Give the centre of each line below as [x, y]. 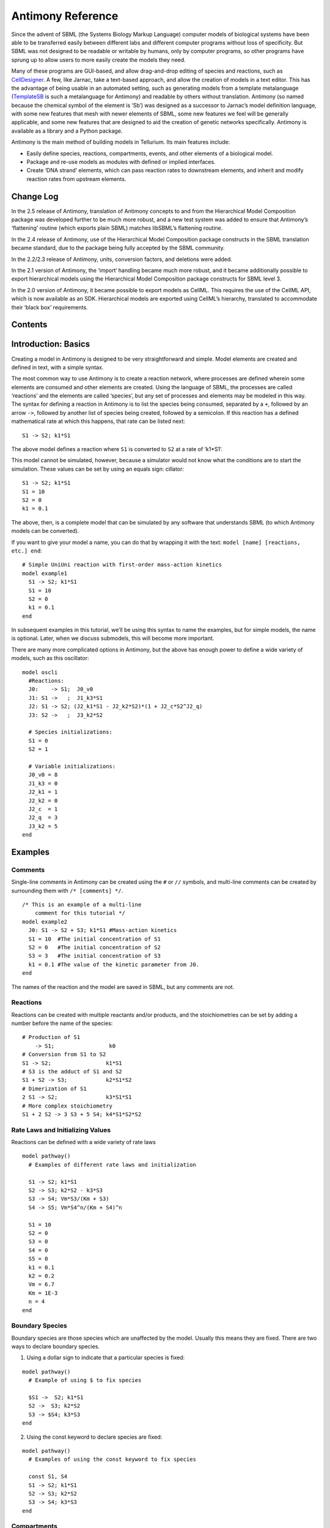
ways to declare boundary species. [56, 1346]
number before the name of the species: [62, 1023]
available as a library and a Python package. [67, 131]
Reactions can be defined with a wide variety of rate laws [83, 1142]
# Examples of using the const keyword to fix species [112, 1460]
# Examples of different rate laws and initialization [112, 1165]
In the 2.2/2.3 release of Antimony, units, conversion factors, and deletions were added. [122, 259]
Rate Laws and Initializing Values [61, 1129]
